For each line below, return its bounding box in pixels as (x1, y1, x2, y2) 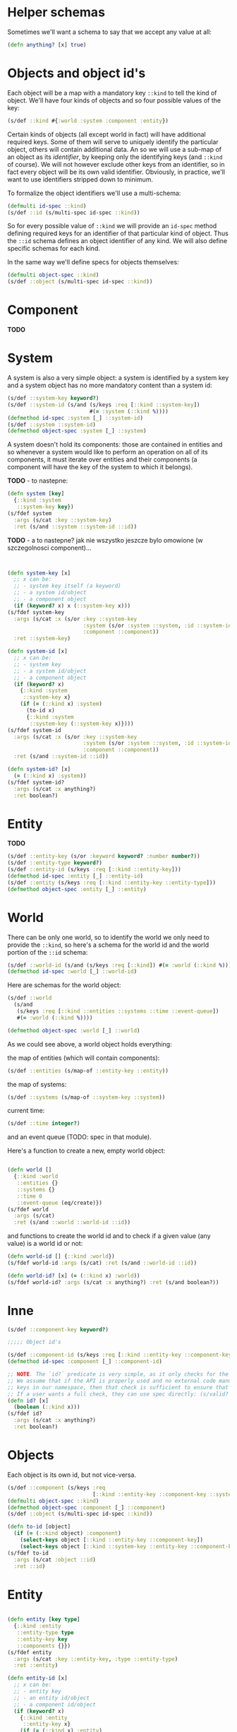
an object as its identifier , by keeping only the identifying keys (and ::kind (7, 153, 223, 161)
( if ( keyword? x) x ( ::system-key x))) (13, 602, 131, 609)
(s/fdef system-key (7, 608, 65, 615)
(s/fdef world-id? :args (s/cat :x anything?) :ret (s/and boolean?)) (7, 1278, 219, 1286)
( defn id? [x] (7, 1397, 49, 1404)
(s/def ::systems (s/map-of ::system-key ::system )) (7, 1093, 166, 1101)
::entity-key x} (23, 1721, 71, 1728)
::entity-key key (16, 1635, 68, 1643)
